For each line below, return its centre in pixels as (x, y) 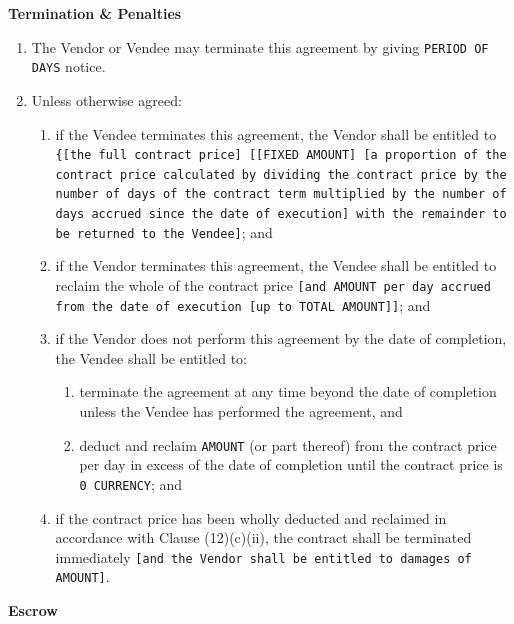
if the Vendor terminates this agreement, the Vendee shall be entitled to (276, 265)
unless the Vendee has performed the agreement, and (241, 411)
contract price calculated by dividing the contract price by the (281, 174)
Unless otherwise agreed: (106, 99)
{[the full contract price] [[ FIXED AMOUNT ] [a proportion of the (281, 155)
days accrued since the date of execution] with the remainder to (281, 214)
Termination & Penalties (95, 13)
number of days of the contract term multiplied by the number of (281, 194)
